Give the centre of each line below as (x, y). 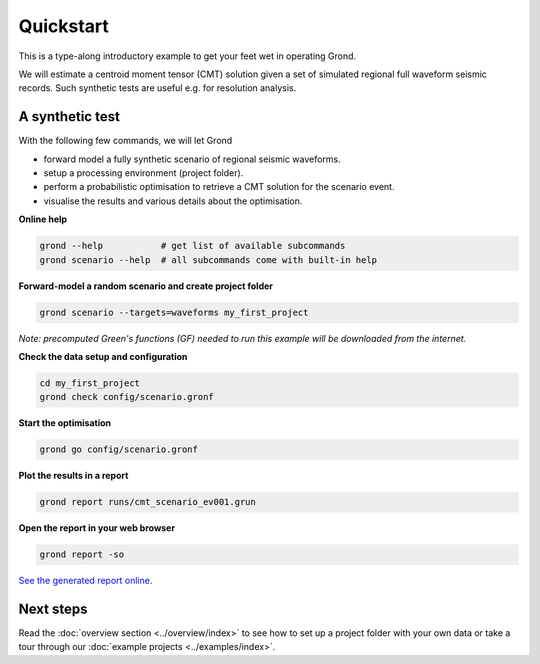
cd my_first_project (89, 383)
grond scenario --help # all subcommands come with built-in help (208, 259)
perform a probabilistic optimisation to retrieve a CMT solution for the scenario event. (219, 187)
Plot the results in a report (73, 476)
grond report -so (82, 554)
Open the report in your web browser (96, 528)
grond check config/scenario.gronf (126, 397)
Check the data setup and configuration (103, 356)
